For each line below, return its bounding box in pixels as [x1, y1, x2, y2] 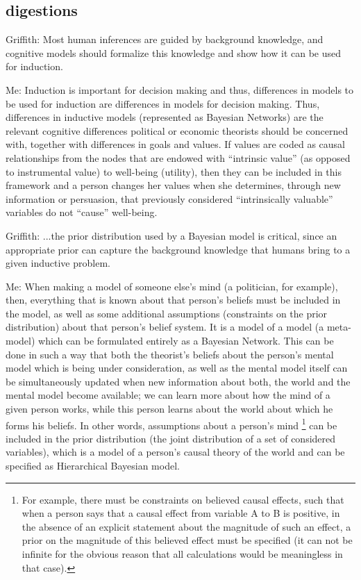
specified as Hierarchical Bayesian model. [6, 458, 180, 473]
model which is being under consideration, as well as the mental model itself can [6, 361, 348, 375]
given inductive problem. [6, 256, 110, 270]
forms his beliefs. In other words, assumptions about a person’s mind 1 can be [6, 415, 337, 432]
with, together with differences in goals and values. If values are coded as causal [6, 137, 345, 151]
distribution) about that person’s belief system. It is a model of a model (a [6, 320, 324, 334]
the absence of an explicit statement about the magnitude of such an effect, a [22, 519, 351, 533]
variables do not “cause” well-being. [6, 205, 158, 219]
